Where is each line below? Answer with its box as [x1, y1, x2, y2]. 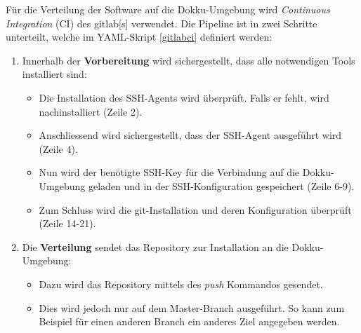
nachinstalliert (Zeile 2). [39, 104, 143, 118]
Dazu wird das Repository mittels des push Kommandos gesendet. [39, 276, 323, 291]
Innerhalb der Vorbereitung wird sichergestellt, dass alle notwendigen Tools [22, 53, 355, 67]
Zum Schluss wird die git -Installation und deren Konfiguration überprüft [39, 202, 352, 217]
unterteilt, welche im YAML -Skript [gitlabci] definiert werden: [6, 29, 273, 44]
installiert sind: [22, 67, 87, 81]
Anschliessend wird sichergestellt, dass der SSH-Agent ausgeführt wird [39, 128, 342, 142]
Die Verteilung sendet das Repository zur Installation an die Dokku [22, 239, 320, 254]
